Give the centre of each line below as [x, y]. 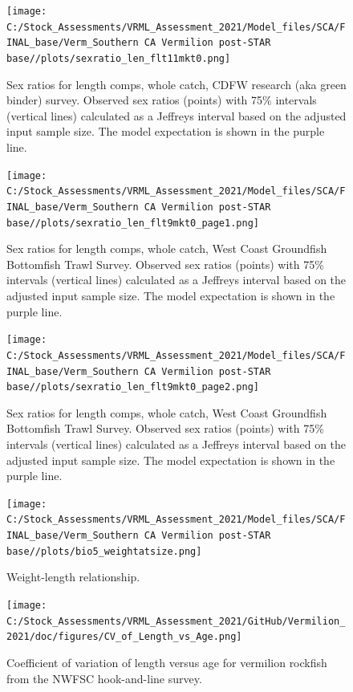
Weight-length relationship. [73, 577]
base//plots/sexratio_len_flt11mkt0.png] [119, 58]
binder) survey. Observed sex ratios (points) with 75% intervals [162, 100]
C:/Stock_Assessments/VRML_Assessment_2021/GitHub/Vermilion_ [176, 621]
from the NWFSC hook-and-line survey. [104, 678]
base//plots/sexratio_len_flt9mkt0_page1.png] [133, 223]
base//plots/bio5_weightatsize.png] [104, 551]
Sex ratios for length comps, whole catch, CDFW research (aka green [176, 84]
